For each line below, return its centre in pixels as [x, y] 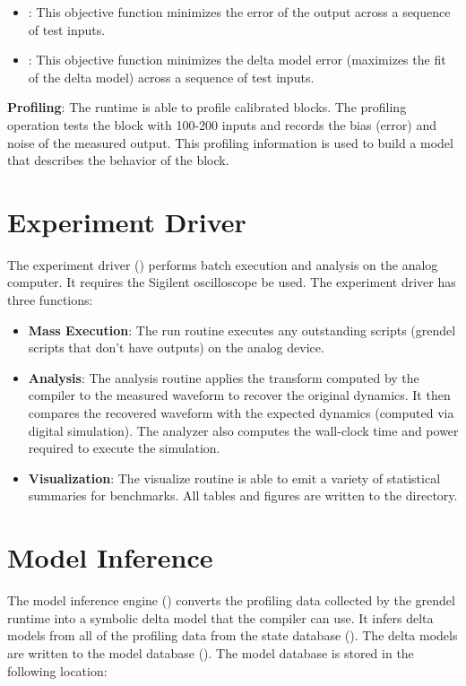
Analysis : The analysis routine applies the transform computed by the [224, 377]
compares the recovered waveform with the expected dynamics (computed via [241, 413]
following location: [57, 670]
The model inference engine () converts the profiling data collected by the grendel [231, 600]
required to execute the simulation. [124, 448]
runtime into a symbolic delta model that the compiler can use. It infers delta [220, 617]
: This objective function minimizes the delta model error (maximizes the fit [237, 60]
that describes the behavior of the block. [118, 160]
